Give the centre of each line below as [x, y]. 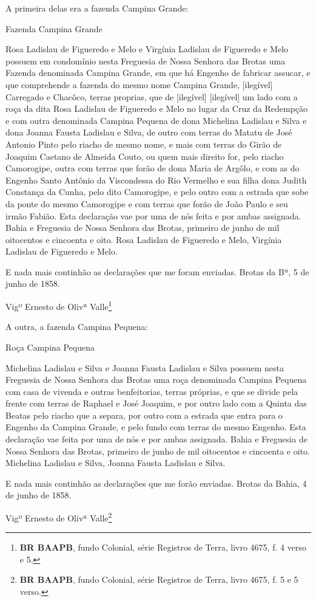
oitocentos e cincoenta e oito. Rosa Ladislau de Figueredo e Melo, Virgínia [144, 239]
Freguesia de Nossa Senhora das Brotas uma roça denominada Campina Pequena [156, 379]
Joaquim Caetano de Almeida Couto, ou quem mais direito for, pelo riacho [145, 156]
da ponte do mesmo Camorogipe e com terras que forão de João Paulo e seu [147, 203]
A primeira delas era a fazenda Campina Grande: [97, 8]
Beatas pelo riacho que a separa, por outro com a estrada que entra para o [144, 415]
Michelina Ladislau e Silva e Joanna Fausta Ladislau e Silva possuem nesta [145, 367]
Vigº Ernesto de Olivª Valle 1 [59, 305]
